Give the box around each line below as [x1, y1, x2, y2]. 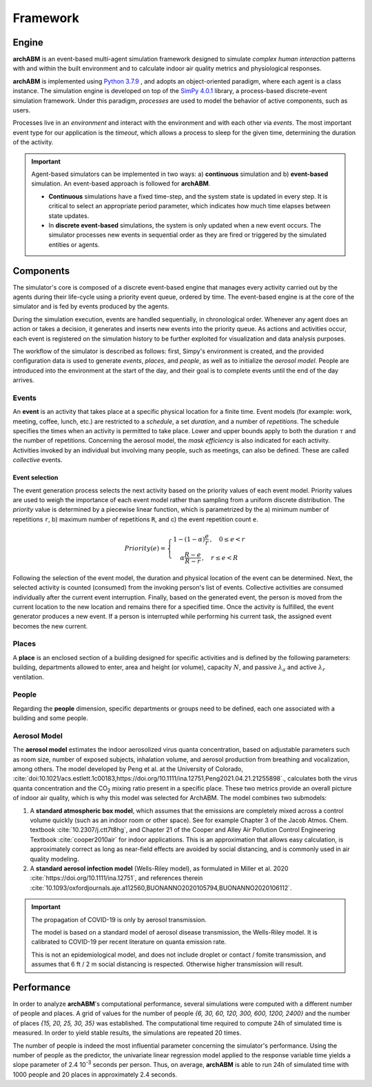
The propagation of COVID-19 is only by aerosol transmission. [31, 915, 207, 924]
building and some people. [12, 714, 89, 722]
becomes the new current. [12, 621, 88, 630]
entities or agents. [48, 240, 100, 248]
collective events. [12, 456, 63, 464]
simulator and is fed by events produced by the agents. [12, 302, 169, 310]
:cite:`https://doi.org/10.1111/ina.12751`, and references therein [30, 874, 203, 882]
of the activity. [12, 138, 54, 146]
